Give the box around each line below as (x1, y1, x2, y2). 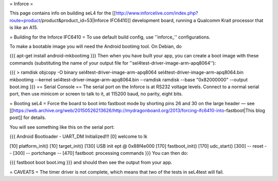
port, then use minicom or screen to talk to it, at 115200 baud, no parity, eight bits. (9, 91, 183, 97)
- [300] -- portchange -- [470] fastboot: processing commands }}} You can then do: (9, 150, 188, 156)
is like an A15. (9, 25, 38, 31)
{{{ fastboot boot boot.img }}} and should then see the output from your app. (9, 159, 172, 166)
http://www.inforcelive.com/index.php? (115, 10, 198, 16)
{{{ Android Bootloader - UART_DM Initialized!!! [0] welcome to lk (9, 133, 148, 139)
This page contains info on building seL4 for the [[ (9, 10, 116, 16)
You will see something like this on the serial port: (9, 124, 115, 130)
